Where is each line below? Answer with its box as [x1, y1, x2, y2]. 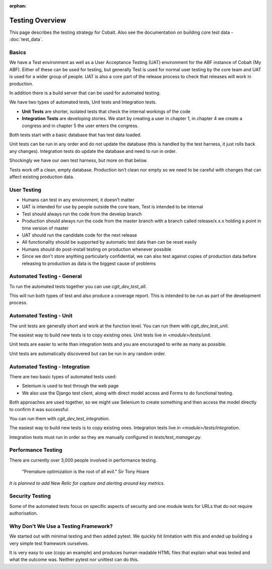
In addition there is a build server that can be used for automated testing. [9, 90, 161, 96]
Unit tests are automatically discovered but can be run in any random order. [9, 351, 166, 357]
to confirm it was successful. [9, 406, 70, 412]
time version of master [22, 225, 69, 231]
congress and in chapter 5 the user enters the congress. [22, 123, 139, 129]
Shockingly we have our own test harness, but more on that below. [9, 157, 148, 163]
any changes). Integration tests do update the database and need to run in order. [9, 148, 177, 154]
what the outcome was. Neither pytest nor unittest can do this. [9, 556, 139, 562]
